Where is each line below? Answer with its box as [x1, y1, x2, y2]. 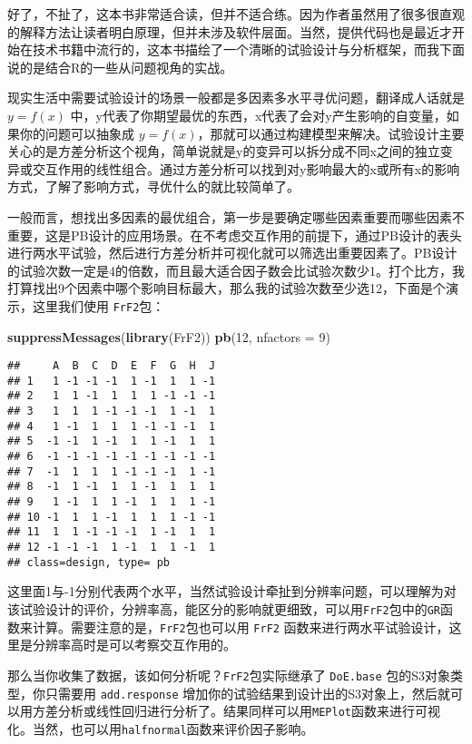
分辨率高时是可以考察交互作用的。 [32, 635, 236, 654]
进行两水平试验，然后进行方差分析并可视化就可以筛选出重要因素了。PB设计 [7, 243, 457, 262]
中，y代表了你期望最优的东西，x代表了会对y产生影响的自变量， [70, 105, 447, 124]
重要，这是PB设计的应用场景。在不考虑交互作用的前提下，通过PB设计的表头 [7, 225, 462, 244]
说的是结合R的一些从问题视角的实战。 [7, 57, 233, 76]
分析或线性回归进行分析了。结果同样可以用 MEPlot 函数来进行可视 [57, 701, 440, 720]
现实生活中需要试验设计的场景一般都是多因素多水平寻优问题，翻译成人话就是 [7, 88, 465, 107]
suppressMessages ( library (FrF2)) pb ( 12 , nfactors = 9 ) [7, 327, 330, 346]
